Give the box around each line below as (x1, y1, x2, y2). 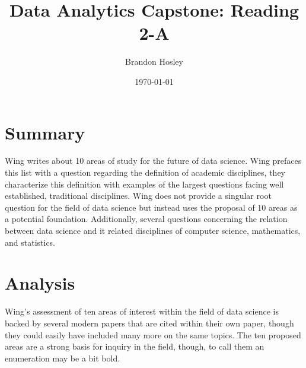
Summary (5, 120, 85, 144)
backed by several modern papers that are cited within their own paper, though (5, 316, 294, 329)
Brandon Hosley (125, 55, 183, 68)
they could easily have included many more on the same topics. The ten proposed (5, 328, 301, 341)
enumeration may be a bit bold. (5, 351, 120, 364)
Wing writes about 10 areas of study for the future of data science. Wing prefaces (5, 154, 302, 167)
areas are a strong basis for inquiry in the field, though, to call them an (5, 340, 264, 353)
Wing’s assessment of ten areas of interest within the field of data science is (5, 305, 279, 318)
